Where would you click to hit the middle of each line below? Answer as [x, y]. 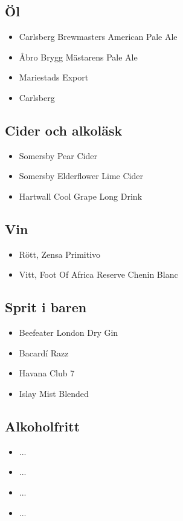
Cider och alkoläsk [64, 130]
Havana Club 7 [47, 373]
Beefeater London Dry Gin [69, 333]
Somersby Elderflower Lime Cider [81, 176]
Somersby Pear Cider [58, 155]
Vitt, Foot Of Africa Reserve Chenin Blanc [98, 274]
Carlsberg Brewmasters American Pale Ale [98, 37]
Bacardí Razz [44, 352]
